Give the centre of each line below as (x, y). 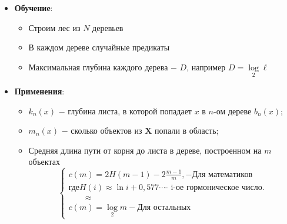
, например (206, 67)
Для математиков (222, 174)
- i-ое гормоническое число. (215, 187)
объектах (44, 162)
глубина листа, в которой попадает (130, 111)
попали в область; (187, 130)
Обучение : (34, 8)
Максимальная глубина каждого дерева (98, 67)
